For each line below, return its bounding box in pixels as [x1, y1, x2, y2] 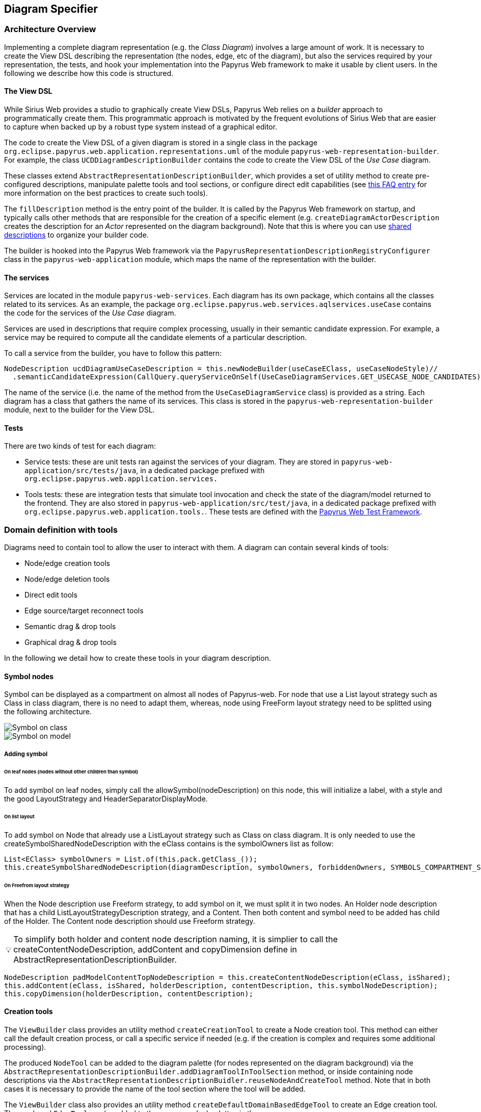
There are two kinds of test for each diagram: [4, 442, 156, 451]
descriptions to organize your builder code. [4, 230, 149, 240]
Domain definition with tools [4, 524, 118, 535]
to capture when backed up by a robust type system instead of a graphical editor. [4, 122, 277, 132]
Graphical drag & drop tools [24, 638, 117, 647]
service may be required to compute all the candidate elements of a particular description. [4, 333, 307, 342]
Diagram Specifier [4, 3, 98, 15]
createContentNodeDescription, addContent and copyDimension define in [13, 944, 297, 954]
